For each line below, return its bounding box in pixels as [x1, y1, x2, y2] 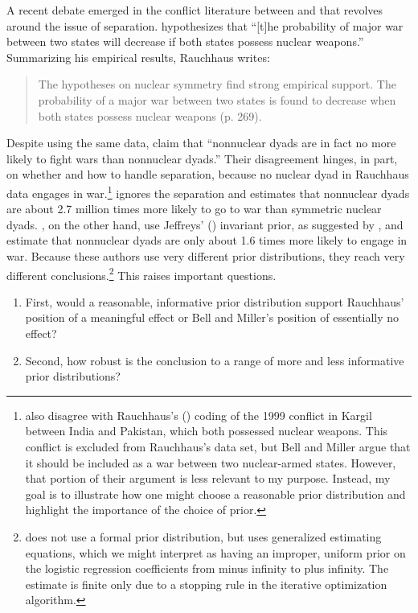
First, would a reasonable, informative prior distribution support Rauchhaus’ [25, 293, 404, 310]
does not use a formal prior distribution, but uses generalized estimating [25, 528, 382, 545]
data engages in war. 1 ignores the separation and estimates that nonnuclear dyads [6, 182, 410, 201]
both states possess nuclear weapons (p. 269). [38, 107, 262, 124]
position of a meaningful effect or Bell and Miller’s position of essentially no [25, 309, 400, 326]
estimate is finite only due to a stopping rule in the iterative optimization [25, 575, 387, 592]
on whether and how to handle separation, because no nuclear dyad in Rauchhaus [6, 166, 409, 183]
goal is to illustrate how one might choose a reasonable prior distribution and [25, 485, 406, 502]
